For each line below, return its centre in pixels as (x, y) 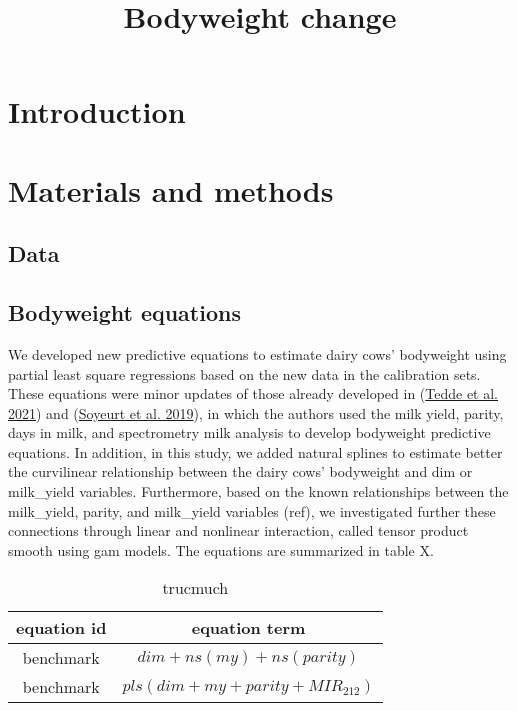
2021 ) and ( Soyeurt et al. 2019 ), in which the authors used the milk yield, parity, (256, 412)
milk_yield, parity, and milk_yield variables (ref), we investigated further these (252, 510)
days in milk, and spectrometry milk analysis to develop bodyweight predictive (249, 432)
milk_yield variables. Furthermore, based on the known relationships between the (258, 491)
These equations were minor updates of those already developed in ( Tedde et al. (253, 393)
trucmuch (195, 588)
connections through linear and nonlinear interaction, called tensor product (238, 530)
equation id (61, 628)
